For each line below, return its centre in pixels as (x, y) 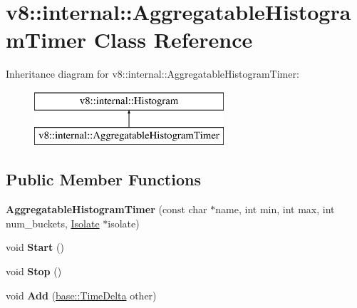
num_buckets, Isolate (53, 223)
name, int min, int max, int (275, 209)
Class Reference (173, 40)
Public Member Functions (103, 179)
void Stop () (34, 271)
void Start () (35, 247)
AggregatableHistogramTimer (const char (107, 209)
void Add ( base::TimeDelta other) (81, 295)
